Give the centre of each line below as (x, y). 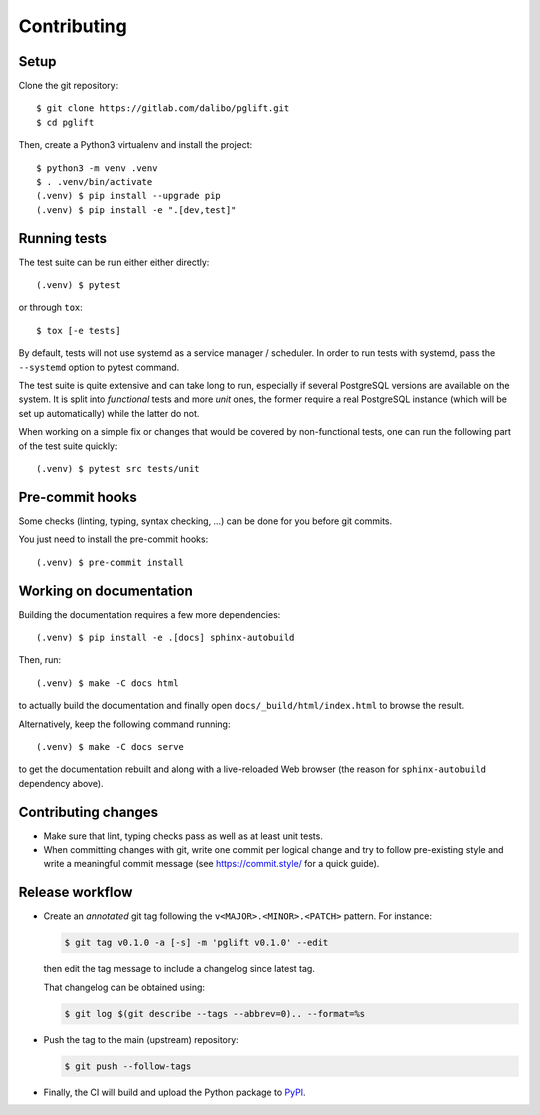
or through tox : (51, 307)
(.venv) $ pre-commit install (110, 562)
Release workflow (75, 892)
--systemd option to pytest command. (99, 367)
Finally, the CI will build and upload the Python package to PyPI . (174, 1092)
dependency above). (61, 783)
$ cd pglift (65, 122)
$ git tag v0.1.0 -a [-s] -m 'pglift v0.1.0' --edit (196, 943)
